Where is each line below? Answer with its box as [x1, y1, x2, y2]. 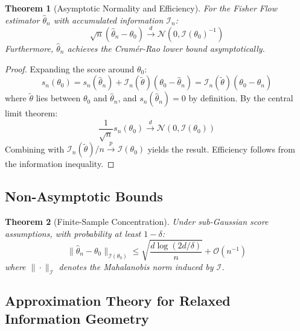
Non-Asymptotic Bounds [5, 187, 163, 206]
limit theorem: [5, 107, 58, 119]
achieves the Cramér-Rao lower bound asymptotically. [67, 42, 265, 54]
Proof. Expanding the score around [5, 62, 135, 75]
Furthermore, [5, 42, 54, 54]
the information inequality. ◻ [5, 157, 115, 170]
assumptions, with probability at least [5, 227, 141, 239]
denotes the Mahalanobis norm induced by [59, 260, 214, 273]
